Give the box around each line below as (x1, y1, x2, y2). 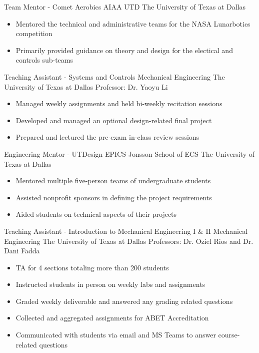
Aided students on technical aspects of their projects (15, 209, 177, 219)
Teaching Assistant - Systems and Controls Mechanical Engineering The (4, 71, 225, 82)
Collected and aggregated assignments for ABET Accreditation (15, 312, 209, 323)
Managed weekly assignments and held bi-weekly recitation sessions (15, 98, 222, 109)
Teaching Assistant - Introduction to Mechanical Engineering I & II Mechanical (4, 225, 248, 236)
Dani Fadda (4, 245, 40, 256)
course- (218, 329, 240, 340)
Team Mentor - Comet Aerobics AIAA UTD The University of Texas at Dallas (4, 2, 245, 12)
